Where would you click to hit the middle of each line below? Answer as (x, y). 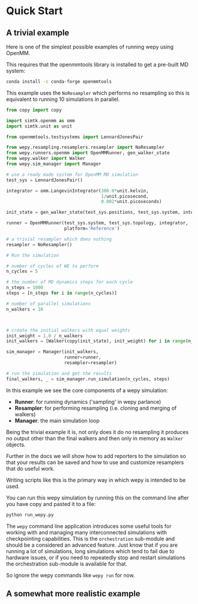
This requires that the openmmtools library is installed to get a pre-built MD (97, 64)
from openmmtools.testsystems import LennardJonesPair (75, 137)
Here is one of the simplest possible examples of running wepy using (90, 47)
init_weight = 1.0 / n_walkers (44, 336)
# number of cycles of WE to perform (52, 266)
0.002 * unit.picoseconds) (131, 202)
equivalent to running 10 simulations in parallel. (63, 99)
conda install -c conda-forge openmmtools (59, 81)
